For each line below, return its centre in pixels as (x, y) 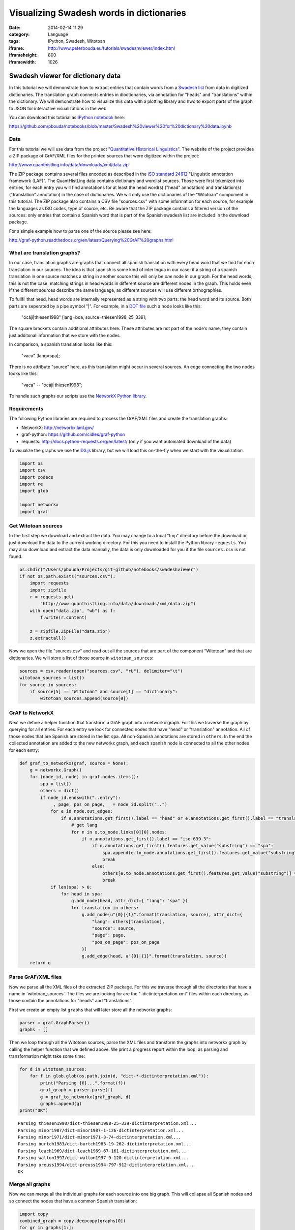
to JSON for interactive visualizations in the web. (59, 108)
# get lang (85, 825)
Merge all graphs (30, 1184)
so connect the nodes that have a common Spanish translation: (73, 1201)
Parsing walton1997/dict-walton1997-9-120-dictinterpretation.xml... (103, 1158)
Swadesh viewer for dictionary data (65, 76)
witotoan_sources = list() (52, 678)
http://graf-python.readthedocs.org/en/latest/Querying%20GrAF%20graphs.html (91, 240)
